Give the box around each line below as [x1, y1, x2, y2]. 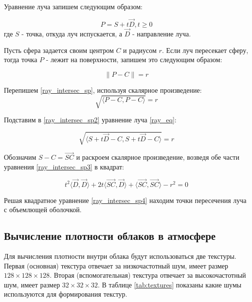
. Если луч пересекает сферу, [162, 45, 249, 55]
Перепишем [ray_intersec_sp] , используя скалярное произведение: [4, 84, 202, 95]
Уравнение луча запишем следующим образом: [4, 1, 143, 11]
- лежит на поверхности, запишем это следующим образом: [46, 54, 222, 65]
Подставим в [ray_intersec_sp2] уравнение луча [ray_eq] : [4, 114, 177, 124]
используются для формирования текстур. [4, 289, 127, 299]
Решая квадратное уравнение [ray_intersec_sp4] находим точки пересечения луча [4, 195, 247, 205]
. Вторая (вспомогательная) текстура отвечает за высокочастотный [50, 270, 246, 280]
